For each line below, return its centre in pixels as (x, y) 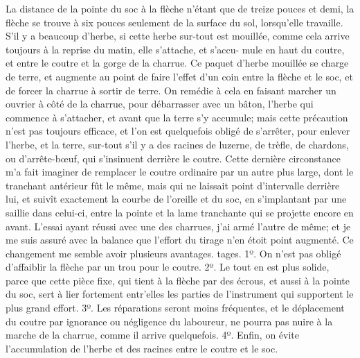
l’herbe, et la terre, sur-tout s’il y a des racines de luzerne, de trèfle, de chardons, (177, 144)
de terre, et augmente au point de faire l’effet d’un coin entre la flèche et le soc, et (179, 76)
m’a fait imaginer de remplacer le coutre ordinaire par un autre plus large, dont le (180, 172)
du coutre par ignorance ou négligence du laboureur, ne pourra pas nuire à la (169, 321)
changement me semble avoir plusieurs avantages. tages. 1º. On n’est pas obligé (173, 253)
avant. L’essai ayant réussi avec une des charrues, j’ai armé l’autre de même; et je (178, 226)
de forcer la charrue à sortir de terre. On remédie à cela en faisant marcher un (171, 90)
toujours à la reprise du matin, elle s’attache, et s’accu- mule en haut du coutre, (175, 49)
